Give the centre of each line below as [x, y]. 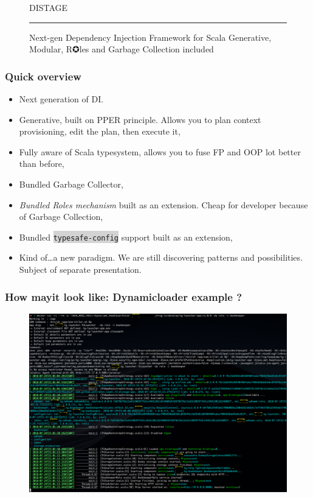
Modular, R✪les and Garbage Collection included [122, 49]
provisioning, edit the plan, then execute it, [100, 131]
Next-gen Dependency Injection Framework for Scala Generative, [150, 37]
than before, [42, 164]
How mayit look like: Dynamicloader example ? [124, 296]
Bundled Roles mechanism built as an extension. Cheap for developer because [163, 204]
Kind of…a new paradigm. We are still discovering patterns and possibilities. [161, 257]
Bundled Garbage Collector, [71, 184]
